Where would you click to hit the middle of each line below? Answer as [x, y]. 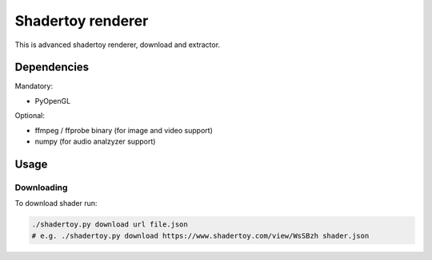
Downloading [41, 187]
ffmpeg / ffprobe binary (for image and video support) [124, 130]
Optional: [30, 116]
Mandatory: [34, 86]
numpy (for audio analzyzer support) [95, 142]
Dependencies [52, 67]
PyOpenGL [53, 100]
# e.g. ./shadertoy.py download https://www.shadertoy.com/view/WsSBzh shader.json [200, 236]
